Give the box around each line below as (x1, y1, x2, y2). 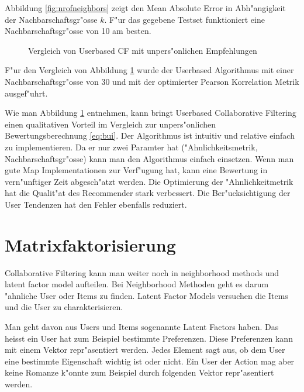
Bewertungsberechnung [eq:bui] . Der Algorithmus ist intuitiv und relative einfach (5, 129, 295, 142)
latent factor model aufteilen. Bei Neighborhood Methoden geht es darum (5, 278, 269, 290)
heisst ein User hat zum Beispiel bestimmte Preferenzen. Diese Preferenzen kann (5, 332, 293, 344)
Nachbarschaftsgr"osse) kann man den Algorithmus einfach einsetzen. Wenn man (5, 152, 294, 164)
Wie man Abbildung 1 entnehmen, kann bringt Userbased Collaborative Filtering (5, 106, 296, 119)
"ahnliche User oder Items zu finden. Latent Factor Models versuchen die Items (5, 289, 288, 301)
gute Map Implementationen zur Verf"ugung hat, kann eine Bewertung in (5, 164, 268, 176)
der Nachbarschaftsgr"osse (5, 13, 98, 25)
